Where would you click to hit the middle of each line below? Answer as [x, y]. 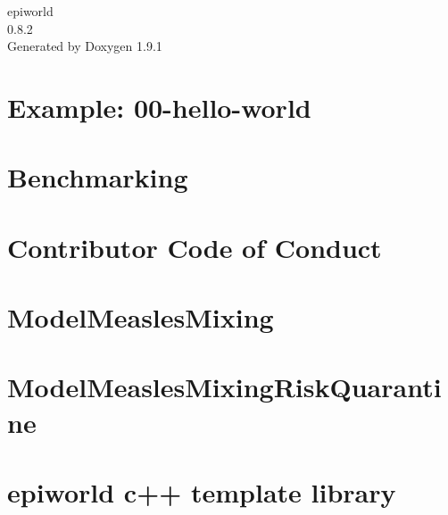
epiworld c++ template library [202, 492]
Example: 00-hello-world [159, 107]
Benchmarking [98, 177]
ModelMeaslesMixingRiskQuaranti [224, 387]
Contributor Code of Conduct [195, 247]
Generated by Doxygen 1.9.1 [85, 46]
